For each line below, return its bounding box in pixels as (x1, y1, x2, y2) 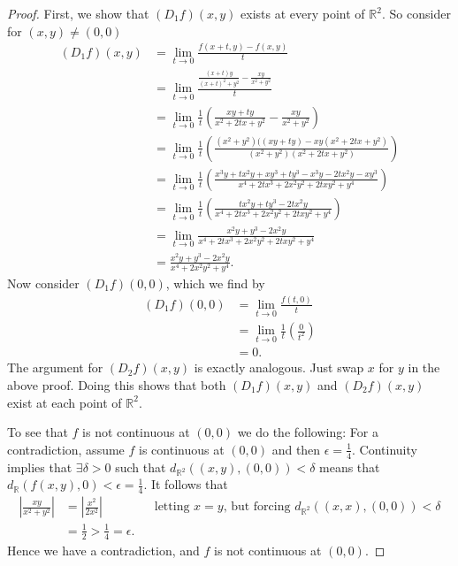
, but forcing (223, 501, 291, 514)
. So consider (381, 4, 451, 22)
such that (115, 457, 166, 476)
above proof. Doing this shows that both (7, 376, 226, 394)
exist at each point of (7, 393, 122, 411)
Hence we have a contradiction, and (7, 540, 200, 559)
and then (271, 440, 321, 458)
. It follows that (143, 475, 228, 493)
